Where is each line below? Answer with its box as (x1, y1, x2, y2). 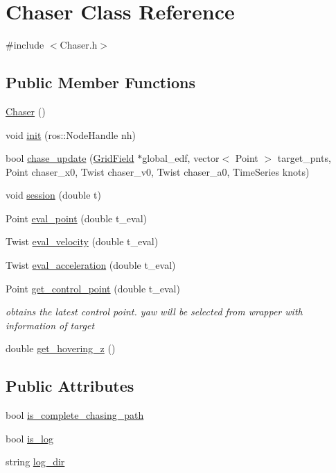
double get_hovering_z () (6, 341, 116, 356)
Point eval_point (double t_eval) (6, 210, 148, 225)
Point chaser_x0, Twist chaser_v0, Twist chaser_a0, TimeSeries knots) (6, 164, 310, 179)
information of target (6, 317, 95, 332)
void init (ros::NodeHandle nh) (6, 127, 136, 142)
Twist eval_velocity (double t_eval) (6, 234, 159, 249)
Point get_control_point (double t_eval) (6, 281, 180, 295)
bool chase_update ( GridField (6, 151, 134, 165)
